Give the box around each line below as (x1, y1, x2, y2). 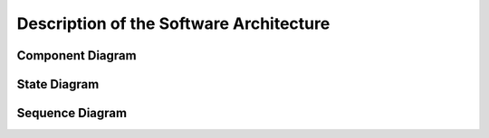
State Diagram (16, 77, 100, 92)
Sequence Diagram (16, 106, 127, 121)
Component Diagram (16, 48, 137, 63)
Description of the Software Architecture (16, 14, 331, 33)
